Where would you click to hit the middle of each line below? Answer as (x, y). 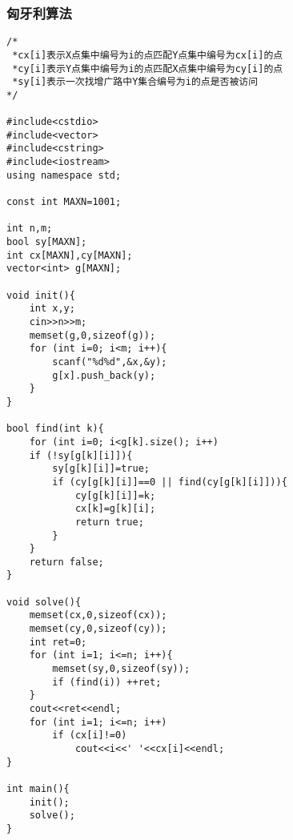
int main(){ (38, 788)
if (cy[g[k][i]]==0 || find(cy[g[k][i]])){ (170, 482)
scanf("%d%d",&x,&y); (110, 362)
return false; (66, 562)
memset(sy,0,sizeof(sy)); (121, 669)
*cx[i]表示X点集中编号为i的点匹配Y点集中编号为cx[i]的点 (148, 55)
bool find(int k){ (55, 429)
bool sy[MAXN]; (47, 242)
